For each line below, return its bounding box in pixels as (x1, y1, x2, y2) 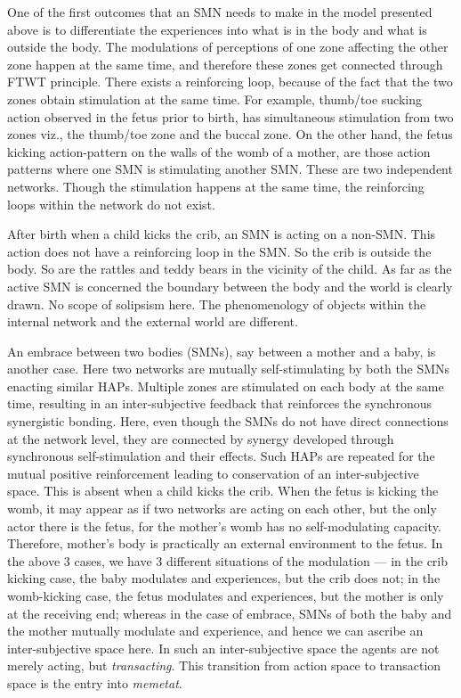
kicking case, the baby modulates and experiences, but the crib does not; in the (7, 569, 441, 587)
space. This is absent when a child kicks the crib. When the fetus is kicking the (7, 481, 439, 500)
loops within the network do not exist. (7, 194, 215, 213)
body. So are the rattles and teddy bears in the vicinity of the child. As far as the (7, 259, 452, 278)
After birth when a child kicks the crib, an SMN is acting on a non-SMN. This (7, 225, 436, 243)
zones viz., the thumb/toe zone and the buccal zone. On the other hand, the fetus (7, 125, 453, 144)
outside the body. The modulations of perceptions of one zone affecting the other (7, 37, 449, 56)
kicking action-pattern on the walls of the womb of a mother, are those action (7, 142, 431, 160)
